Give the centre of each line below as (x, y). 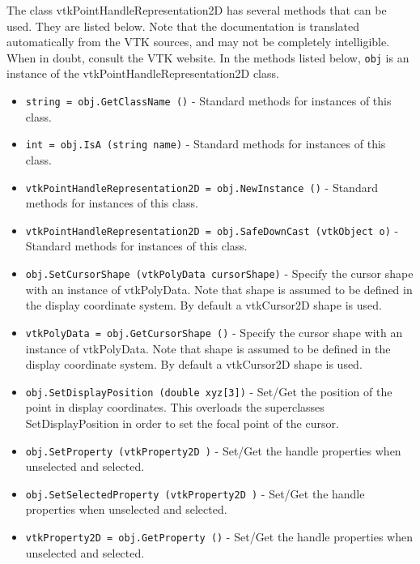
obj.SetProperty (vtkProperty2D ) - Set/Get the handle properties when (213, 450)
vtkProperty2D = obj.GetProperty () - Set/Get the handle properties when (219, 537)
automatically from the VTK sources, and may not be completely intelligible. (198, 42)
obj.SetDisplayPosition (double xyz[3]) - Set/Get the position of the (209, 391)
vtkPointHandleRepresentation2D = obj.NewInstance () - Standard (202, 187)
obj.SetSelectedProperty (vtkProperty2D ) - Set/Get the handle (195, 493)
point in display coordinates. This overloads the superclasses (175, 407)
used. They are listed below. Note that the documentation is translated (183, 26)
